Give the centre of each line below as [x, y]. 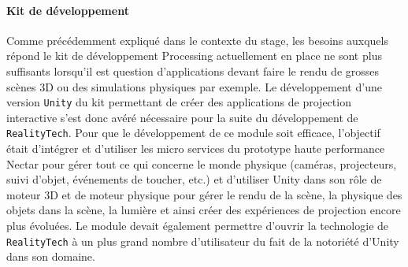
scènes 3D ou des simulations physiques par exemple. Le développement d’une [194, 86]
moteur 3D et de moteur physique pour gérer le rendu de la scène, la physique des [204, 194]
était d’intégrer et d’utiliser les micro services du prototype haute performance [196, 148]
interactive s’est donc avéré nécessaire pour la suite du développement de [182, 117]
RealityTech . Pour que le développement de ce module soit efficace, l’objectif [193, 133]
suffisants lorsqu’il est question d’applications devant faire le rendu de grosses [193, 70]
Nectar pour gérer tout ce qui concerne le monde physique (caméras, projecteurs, [202, 163]
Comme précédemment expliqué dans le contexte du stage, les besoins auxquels [197, 40]
